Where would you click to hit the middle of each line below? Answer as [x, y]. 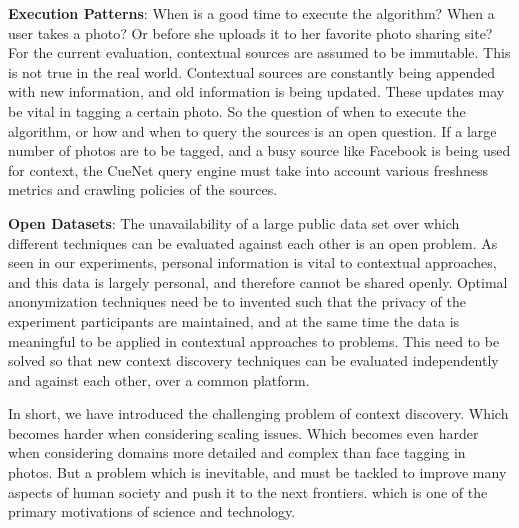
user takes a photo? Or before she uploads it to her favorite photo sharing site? [250, 32]
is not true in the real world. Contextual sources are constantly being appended [252, 71]
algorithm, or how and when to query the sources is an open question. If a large [252, 130]
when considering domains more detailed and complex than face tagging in [237, 452]
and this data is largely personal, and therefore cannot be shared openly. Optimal [258, 281]
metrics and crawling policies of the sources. [143, 189]
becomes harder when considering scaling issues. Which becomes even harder [243, 432]
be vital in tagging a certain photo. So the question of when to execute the [237, 110]
